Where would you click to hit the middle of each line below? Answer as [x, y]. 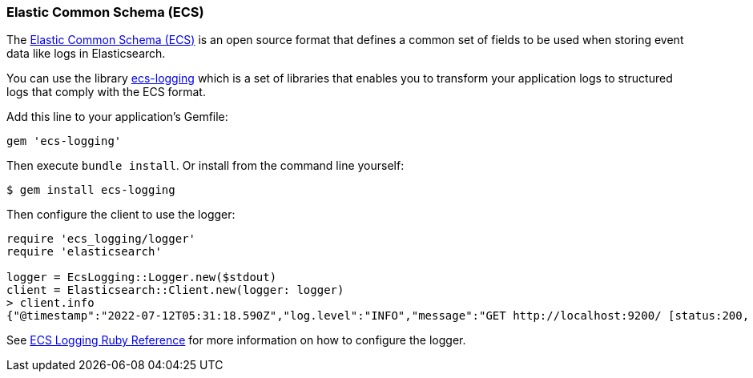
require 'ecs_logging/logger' [101, 239]
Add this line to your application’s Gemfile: [117, 117]
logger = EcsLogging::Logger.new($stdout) [142, 277]
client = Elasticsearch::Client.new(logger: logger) [175, 290]
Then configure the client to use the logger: [121, 215]
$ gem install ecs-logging [91, 190]
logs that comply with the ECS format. [106, 92]
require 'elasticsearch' [84, 252]
